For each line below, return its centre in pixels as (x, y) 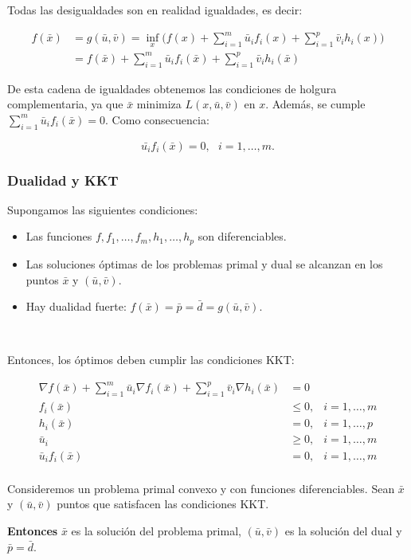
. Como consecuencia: (157, 119)
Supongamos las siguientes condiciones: (103, 209)
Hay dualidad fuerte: (76, 306)
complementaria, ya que (65, 104)
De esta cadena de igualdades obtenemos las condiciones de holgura (172, 88)
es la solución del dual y (343, 531)
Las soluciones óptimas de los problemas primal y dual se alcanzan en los (204, 263)
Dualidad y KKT (63, 180)
